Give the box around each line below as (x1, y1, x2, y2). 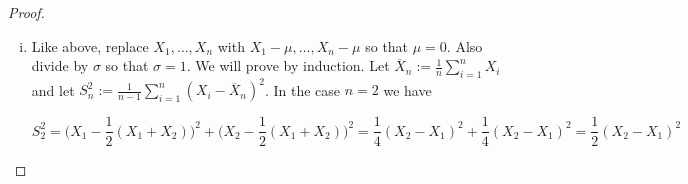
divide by (31, 55, 89, 76)
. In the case (264, 79, 341, 100)
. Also (446, 35, 483, 56)
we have (383, 79, 432, 100)
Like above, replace (31, 35, 149, 56)
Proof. (8, 2, 45, 22)
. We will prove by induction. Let (186, 55, 390, 76)
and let (31, 79, 75, 100)
